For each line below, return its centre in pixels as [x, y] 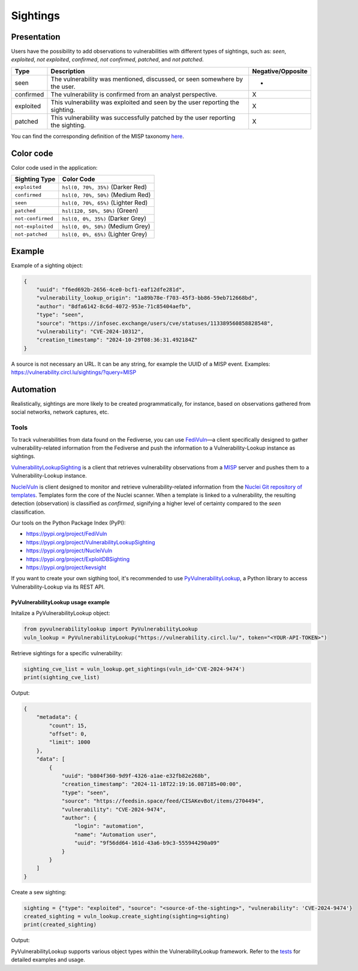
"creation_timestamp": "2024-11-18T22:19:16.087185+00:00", [152, 784]
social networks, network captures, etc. [60, 412]
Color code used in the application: [55, 167]
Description [68, 71]
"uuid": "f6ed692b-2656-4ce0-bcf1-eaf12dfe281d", [111, 290]
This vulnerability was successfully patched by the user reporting [143, 117]
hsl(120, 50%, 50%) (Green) [100, 211]
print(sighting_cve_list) [62, 677]
